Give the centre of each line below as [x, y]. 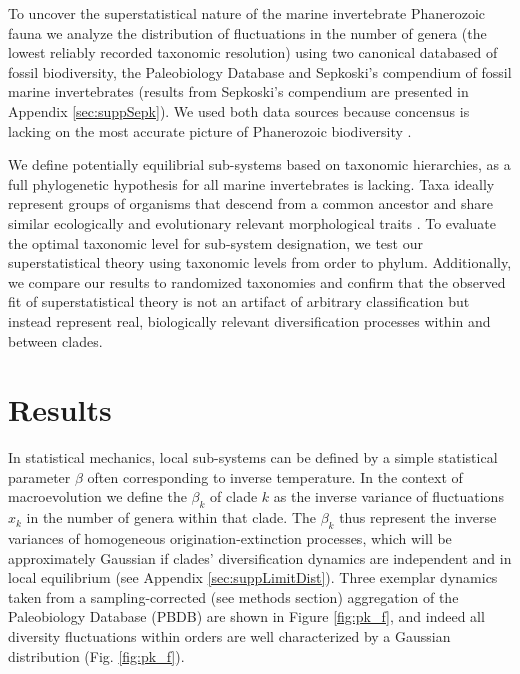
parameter [39, 476]
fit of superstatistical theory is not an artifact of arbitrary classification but [239, 301]
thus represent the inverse [418, 517]
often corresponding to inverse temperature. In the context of [275, 476]
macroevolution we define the [97, 496]
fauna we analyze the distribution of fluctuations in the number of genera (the [247, 32]
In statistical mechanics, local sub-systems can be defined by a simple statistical [253, 457]
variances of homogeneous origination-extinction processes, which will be [230, 538]
